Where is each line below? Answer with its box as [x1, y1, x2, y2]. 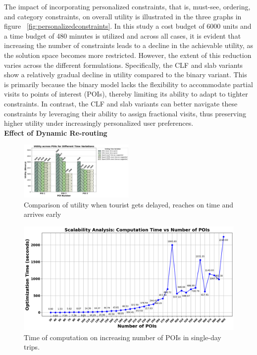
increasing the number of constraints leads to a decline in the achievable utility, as [4, 40, 253, 51]
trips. [24, 342, 40, 352]
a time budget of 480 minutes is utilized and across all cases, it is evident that [4, 30, 241, 41]
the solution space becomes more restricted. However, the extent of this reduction [4, 50, 252, 60]
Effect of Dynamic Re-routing [4, 127, 107, 138]
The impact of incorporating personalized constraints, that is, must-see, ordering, [4, 1, 251, 11]
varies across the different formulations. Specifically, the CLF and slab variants [4, 59, 243, 70]
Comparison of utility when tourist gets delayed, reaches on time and [24, 199, 234, 209]
